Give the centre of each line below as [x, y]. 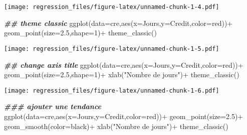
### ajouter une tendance [53, 106]
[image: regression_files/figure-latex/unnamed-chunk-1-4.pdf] [112, 7]
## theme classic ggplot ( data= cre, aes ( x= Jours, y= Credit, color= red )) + [118, 23]
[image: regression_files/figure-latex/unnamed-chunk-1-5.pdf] [112, 49]
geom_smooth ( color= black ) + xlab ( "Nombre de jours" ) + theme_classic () [116, 126]
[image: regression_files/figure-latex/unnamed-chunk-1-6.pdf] [112, 90]
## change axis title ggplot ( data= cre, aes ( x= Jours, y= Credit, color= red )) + [124, 65]
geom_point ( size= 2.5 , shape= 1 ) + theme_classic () [80, 33]
